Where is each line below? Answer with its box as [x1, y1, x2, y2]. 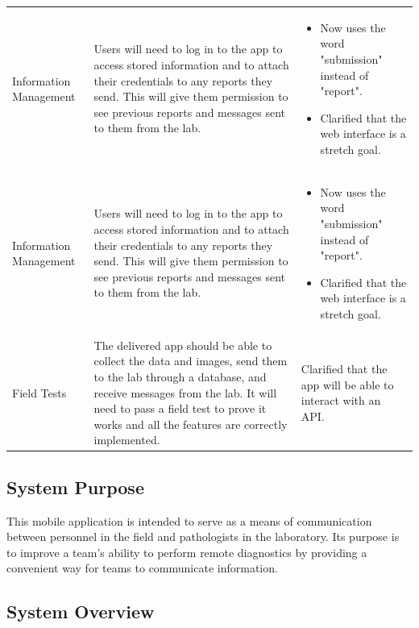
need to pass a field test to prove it [93, 400, 267, 417]
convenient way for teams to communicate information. [6, 559, 278, 576]
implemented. [93, 431, 160, 448]
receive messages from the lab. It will [93, 384, 277, 401]
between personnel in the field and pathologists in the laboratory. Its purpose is [6, 528, 400, 545]
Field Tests [12, 384, 67, 401]
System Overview [6, 599, 155, 624]
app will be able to [301, 376, 394, 393]
